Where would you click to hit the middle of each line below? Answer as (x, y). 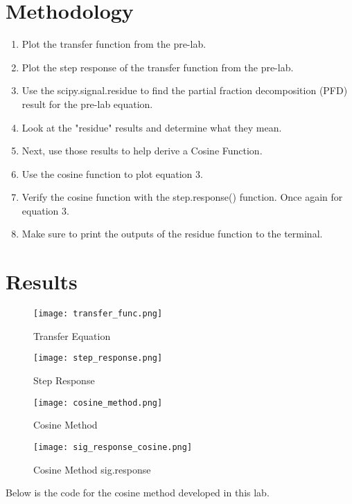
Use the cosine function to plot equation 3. (112, 173)
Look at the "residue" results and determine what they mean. (152, 127)
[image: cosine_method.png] (98, 403)
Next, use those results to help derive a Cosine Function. (142, 151)
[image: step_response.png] (98, 358)
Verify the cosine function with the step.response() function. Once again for (182, 197)
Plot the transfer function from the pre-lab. (114, 44)
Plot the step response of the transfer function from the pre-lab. (158, 67)
